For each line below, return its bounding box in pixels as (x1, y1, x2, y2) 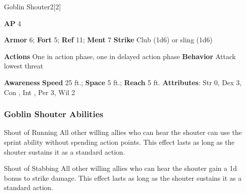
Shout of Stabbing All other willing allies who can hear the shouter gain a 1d (4, 163, 237, 173)
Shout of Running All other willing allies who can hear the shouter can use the (4, 127, 242, 137)
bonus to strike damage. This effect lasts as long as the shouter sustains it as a (4, 172, 242, 183)
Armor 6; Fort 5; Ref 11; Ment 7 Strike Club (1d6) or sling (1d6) (4, 34, 212, 45)
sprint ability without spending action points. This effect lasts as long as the (4, 136, 235, 147)
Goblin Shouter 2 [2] (4, 1, 61, 11)
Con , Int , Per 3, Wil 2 (4, 87, 75, 97)
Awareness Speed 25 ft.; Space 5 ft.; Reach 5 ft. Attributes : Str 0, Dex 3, (4, 77, 242, 87)
